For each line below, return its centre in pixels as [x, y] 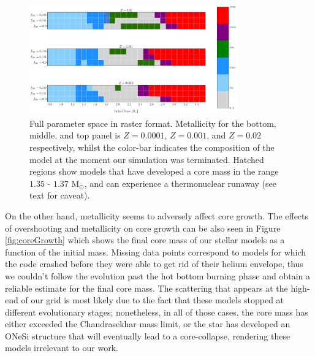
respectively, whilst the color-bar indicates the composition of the [152, 147]
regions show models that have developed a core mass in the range [154, 171]
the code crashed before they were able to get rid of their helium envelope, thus [154, 264]
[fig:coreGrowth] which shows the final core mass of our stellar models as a [145, 240]
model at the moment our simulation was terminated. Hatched [147, 159]
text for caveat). [60, 195]
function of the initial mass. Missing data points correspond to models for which [156, 252]
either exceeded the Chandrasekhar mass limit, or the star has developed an [148, 324]
